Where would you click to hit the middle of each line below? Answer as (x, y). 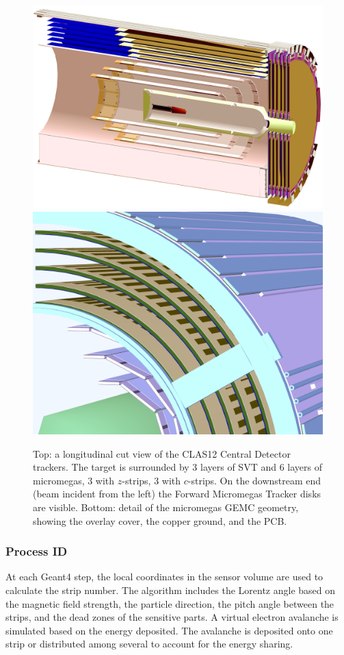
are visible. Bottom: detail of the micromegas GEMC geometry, (166, 507)
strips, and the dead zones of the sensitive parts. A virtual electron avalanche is (172, 617)
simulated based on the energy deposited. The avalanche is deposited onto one (169, 630)
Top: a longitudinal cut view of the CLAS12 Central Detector (162, 453)
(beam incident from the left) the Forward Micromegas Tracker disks (177, 494)
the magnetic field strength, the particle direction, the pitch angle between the (170, 603)
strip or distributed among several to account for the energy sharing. (149, 644)
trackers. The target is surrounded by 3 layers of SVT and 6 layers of (177, 467)
